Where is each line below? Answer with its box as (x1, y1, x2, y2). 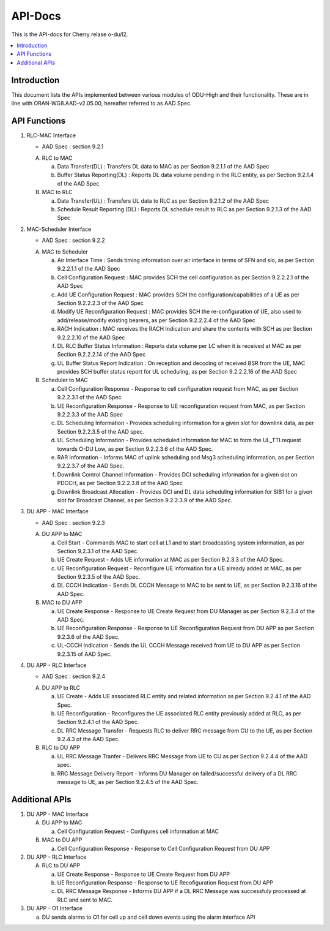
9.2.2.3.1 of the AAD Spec (57, 394, 122, 401)
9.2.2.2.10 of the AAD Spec (57, 334, 125, 341)
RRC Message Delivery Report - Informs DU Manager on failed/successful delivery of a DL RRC (57, 769, 298, 777)
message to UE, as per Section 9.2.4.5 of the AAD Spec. (57, 778, 199, 786)
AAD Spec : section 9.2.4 (42, 673, 106, 680)
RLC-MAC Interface (26, 132, 76, 139)
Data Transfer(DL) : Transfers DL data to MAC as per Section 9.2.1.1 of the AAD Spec (57, 163, 269, 170)
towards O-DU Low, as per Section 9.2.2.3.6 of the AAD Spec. (57, 445, 213, 453)
